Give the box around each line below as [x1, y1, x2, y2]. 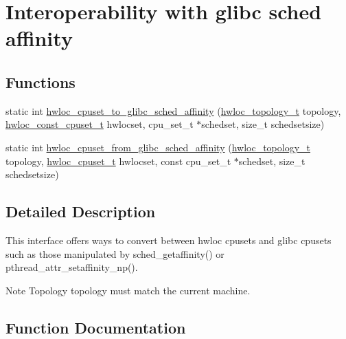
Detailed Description [5, 201, 156, 222]
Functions [5, 71, 76, 92]
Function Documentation [5, 316, 186, 338]
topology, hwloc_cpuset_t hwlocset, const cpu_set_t [5, 153, 231, 168]
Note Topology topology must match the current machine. [5, 283, 251, 297]
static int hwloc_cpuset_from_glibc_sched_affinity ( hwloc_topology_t [5, 140, 311, 154]
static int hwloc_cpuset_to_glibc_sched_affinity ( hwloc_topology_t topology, [5, 103, 341, 118]
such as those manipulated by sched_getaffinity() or [5, 246, 224, 261]
